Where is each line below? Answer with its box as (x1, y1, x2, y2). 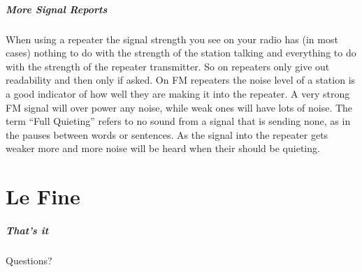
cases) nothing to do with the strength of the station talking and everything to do (6, 45, 356, 60)
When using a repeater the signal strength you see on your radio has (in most (6, 31, 338, 46)
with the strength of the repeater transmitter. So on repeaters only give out (6, 59, 330, 73)
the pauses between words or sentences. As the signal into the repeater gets (6, 127, 328, 142)
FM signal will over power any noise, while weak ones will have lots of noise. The (6, 100, 353, 114)
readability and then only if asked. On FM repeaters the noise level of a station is (6, 73, 356, 87)
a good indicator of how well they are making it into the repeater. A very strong (6, 86, 350, 100)
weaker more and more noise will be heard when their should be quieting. (6, 141, 320, 156)
